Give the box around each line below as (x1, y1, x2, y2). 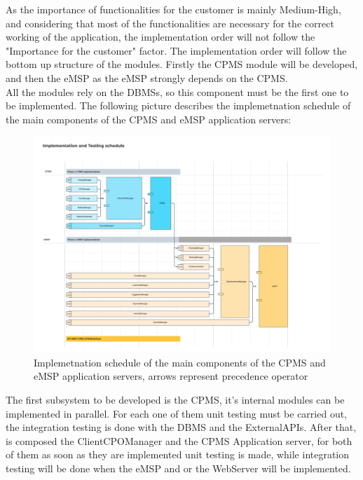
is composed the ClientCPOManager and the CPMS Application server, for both (6, 433, 352, 448)
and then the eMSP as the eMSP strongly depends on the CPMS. (6, 70, 288, 85)
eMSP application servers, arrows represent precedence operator (34, 369, 308, 383)
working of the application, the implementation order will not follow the (6, 29, 315, 44)
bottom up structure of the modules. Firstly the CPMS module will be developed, (6, 57, 358, 71)
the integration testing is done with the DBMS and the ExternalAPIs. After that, (6, 420, 357, 434)
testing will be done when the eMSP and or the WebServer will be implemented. (6, 460, 351, 475)
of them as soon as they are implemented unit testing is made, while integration (6, 447, 350, 462)
